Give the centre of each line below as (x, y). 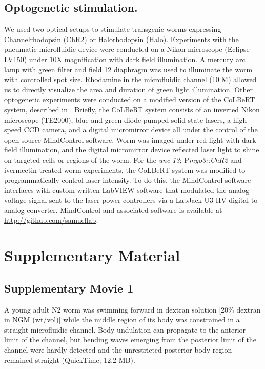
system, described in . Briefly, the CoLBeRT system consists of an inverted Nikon (132, 109)
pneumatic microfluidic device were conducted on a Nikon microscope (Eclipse (127, 49)
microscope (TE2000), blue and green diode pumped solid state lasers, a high (126, 119)
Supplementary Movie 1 (69, 288)
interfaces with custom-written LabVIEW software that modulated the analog (127, 190)
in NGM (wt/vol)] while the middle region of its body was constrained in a (122, 319)
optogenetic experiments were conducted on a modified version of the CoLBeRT (130, 99)
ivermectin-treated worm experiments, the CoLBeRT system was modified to (125, 170)
